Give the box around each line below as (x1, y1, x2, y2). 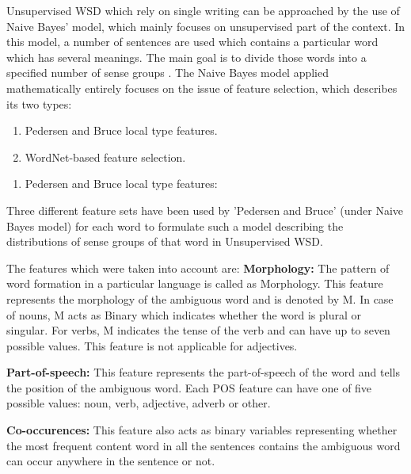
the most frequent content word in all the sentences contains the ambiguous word (6, 437, 401, 453)
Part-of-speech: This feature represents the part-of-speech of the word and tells (6, 364, 400, 380)
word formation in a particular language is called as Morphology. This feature (6, 275, 383, 292)
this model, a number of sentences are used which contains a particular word (6, 33, 379, 50)
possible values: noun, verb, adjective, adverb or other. (6, 395, 271, 411)
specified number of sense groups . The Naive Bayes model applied (6, 64, 329, 81)
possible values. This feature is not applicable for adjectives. (6, 337, 298, 354)
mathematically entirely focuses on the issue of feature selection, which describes (6, 79, 398, 96)
